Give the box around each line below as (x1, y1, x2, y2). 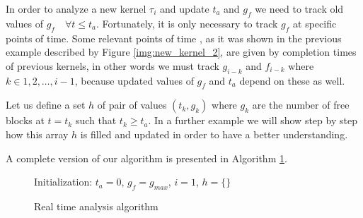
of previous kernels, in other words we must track (6, 58, 219, 73)
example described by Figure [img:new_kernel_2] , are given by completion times (6, 44, 357, 59)
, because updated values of (74, 73, 194, 87)
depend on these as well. (239, 73, 345, 87)
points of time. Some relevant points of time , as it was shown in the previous (6, 30, 342, 45)
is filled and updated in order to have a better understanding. (80, 126, 348, 141)
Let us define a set (6, 97, 86, 112)
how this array (6, 126, 69, 141)
